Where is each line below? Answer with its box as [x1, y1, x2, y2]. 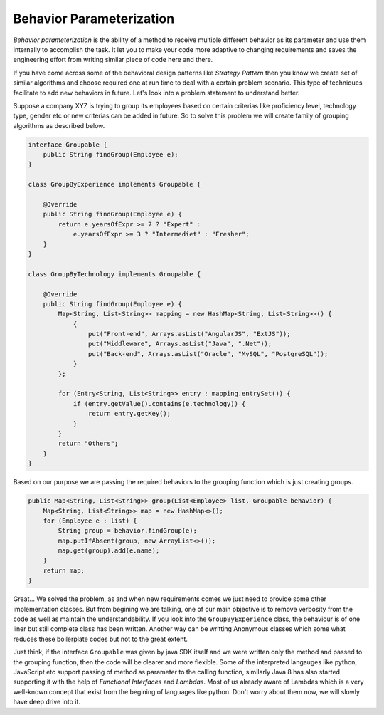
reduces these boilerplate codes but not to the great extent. [13, 635, 188, 643]
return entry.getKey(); [87, 409, 171, 418]
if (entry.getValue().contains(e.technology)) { [73, 400, 246, 407]
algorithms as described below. [13, 121, 105, 130]
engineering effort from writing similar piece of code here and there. [13, 56, 213, 64]
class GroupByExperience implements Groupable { [28, 180, 201, 189]
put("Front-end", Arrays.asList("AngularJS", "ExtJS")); [87, 330, 291, 338]
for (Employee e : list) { [43, 516, 138, 525]
